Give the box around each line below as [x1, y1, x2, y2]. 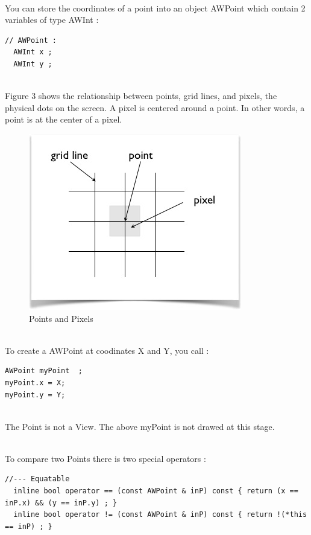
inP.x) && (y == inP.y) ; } [5, 498, 118, 507]
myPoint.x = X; [5, 378, 66, 387]
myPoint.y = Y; [5, 390, 66, 399]
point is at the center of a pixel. [5, 113, 122, 126]
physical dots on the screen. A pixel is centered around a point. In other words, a [5, 101, 305, 114]
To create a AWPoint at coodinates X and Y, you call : [5, 344, 209, 356]
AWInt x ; [13, 48, 52, 57]
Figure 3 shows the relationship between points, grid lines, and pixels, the [5, 89, 277, 102]
